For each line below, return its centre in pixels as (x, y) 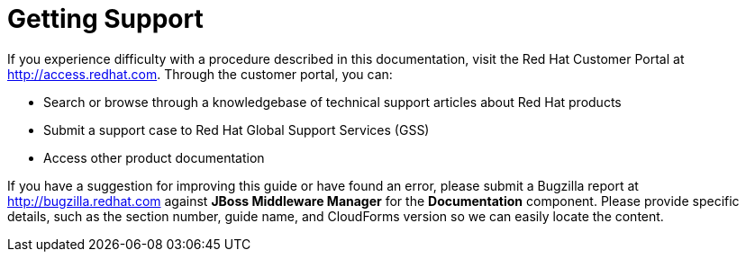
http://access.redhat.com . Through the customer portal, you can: (200, 74)
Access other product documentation (154, 157)
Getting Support (105, 19)
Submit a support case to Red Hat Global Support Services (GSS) (237, 129)
